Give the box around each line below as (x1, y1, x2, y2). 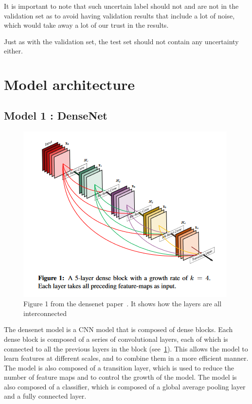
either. (4, 46, 23, 56)
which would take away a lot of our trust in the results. (4, 20, 169, 30)
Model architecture (4, 74, 135, 94)
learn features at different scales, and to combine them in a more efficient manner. (4, 353, 249, 363)
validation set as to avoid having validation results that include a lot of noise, (4, 10, 235, 20)
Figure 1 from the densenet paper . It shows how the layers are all (23, 299, 222, 309)
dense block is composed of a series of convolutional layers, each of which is (4, 334, 228, 344)
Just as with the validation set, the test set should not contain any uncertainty (4, 36, 239, 46)
